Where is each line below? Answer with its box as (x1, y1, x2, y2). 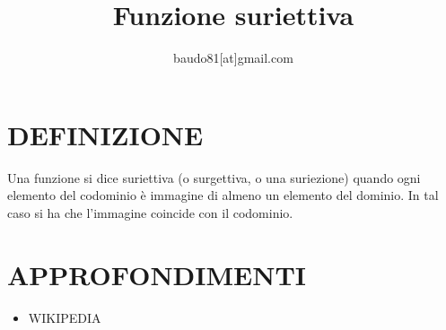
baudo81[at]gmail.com (173, 48, 293, 67)
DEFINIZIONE (7, 116, 204, 152)
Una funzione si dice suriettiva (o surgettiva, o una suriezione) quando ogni (7, 168, 421, 187)
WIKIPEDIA (28, 308, 101, 326)
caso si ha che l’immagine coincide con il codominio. (7, 203, 293, 221)
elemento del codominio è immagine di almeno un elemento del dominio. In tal (7, 186, 439, 204)
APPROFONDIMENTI (7, 256, 307, 292)
